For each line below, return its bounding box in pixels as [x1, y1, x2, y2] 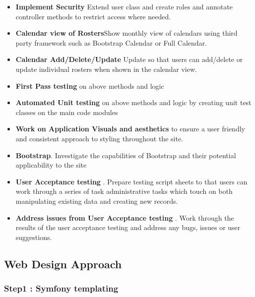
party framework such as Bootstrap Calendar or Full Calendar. [15, 37, 207, 48]
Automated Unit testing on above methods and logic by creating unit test [15, 97, 252, 108]
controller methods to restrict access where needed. [15, 11, 171, 21]
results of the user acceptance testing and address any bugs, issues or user [15, 222, 241, 233]
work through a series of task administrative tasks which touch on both [15, 186, 233, 196]
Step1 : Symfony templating [4, 282, 119, 294]
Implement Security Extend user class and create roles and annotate [15, 1, 233, 11]
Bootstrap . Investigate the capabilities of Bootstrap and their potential [15, 150, 236, 160]
